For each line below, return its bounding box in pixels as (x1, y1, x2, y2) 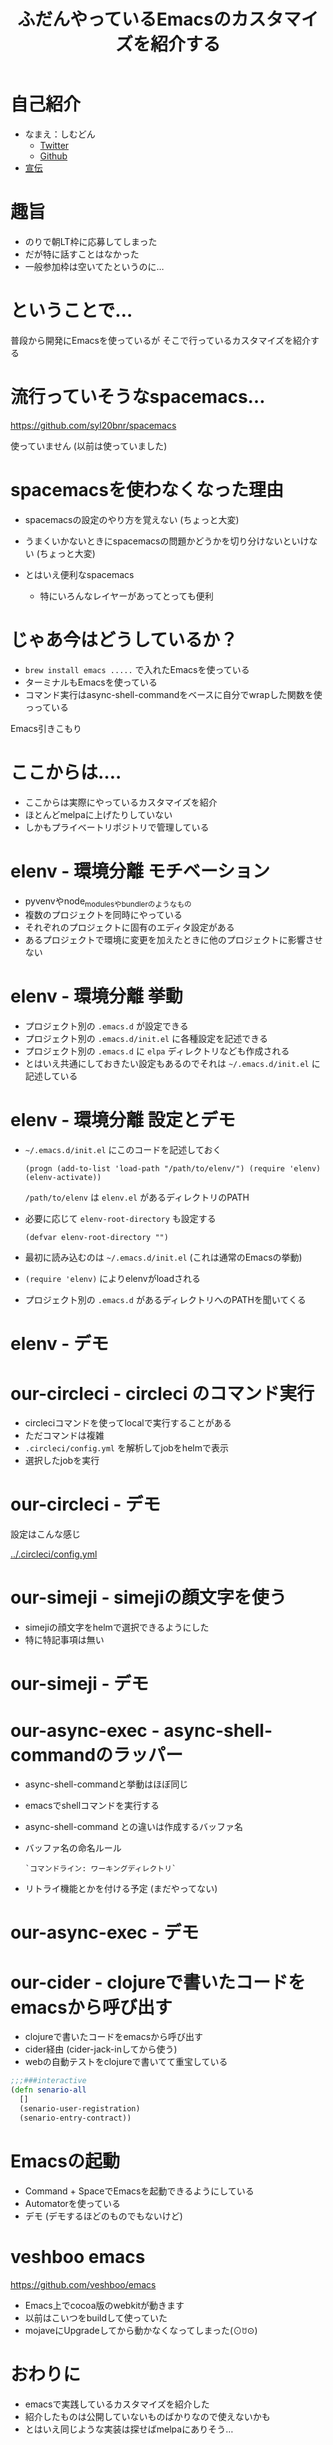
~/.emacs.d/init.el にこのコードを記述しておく (24, 1144, 222, 1156)
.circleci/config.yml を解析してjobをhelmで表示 (24, 1442, 229, 1454)
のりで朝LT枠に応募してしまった (24, 235, 158, 247)
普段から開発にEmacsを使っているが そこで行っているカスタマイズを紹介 (10, 334, 312, 346)
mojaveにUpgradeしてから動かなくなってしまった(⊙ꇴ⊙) (24, 2324, 258, 2336)
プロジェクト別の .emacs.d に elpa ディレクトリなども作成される (24, 1045, 290, 1057)
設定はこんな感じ (10, 1528, 81, 1540)
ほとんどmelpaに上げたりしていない (24, 808, 173, 820)
